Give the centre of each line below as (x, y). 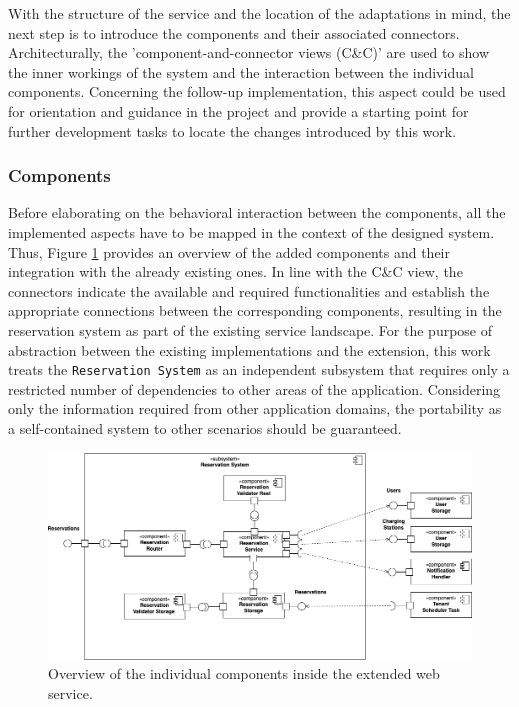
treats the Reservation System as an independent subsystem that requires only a (259, 369)
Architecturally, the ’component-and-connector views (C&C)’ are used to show (249, 52)
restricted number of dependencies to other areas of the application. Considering (254, 388)
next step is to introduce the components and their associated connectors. (234, 32)
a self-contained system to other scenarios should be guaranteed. (205, 427)
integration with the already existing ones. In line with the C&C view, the (235, 271)
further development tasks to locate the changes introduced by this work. (232, 130)
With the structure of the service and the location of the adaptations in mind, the (259, 13)
